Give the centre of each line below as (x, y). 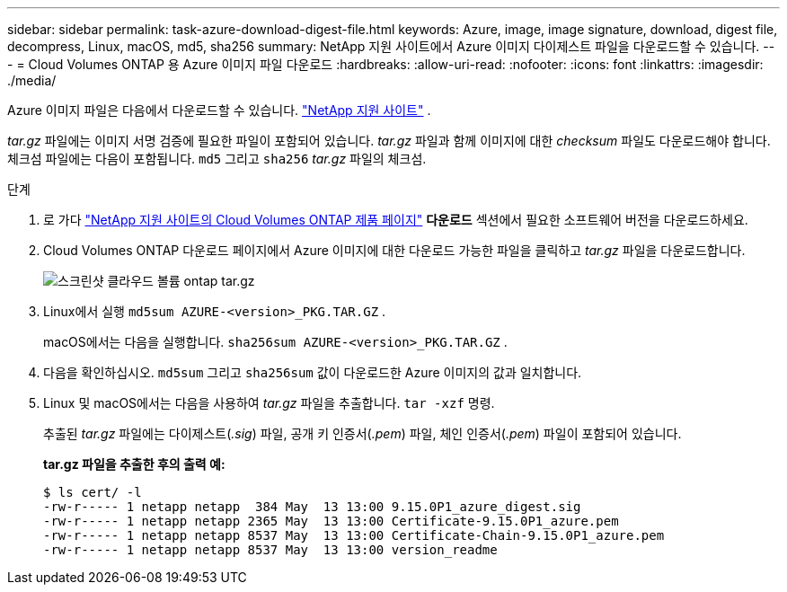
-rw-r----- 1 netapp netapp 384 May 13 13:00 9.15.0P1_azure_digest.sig (312, 507)
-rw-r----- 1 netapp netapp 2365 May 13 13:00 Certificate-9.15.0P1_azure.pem (331, 521)
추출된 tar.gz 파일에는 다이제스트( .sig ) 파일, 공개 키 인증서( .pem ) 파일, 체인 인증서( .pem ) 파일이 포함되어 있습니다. (363, 433)
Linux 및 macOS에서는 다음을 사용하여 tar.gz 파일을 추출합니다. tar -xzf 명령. (269, 403)
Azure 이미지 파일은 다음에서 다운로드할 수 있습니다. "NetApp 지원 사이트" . (219, 110)
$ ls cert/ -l (93, 492)
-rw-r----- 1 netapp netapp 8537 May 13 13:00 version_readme (270, 550)
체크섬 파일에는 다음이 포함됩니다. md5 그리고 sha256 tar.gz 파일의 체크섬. (217, 159)
